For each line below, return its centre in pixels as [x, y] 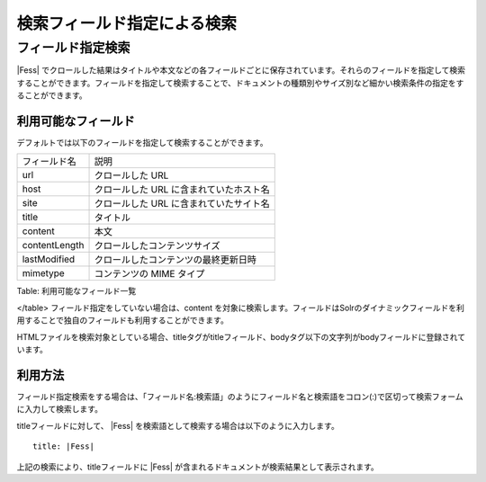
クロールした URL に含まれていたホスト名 [182, 190]
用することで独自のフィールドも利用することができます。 [122, 320]
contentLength [53, 245]
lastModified [49, 259]
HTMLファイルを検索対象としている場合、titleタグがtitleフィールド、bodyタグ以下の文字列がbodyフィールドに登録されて [241, 336]
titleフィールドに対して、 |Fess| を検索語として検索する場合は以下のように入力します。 [178, 425]
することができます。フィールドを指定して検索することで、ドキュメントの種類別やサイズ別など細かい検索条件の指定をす [240, 83]
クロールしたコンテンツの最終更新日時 [175, 260]
